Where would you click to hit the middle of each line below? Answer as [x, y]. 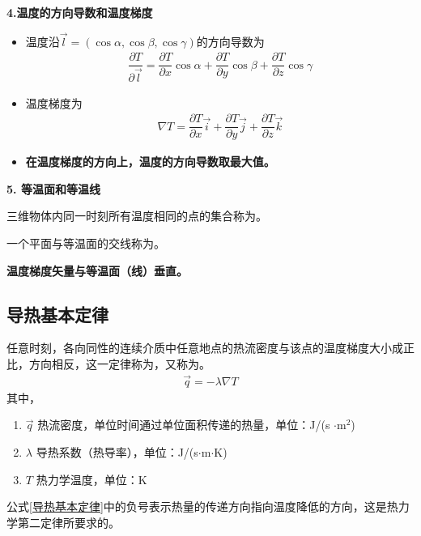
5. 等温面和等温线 [53, 188]
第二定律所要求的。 [68, 522]
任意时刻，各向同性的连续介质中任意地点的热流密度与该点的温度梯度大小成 [205, 348]
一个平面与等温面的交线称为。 [86, 243]
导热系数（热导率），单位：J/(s [117, 452]
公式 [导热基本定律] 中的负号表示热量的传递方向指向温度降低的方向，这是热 [202, 506]
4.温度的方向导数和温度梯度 [80, 12]
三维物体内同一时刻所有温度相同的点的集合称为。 [137, 216]
